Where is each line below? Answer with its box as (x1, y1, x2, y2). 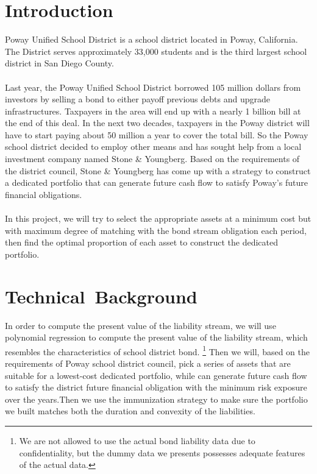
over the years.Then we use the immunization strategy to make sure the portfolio (5, 392, 308, 405)
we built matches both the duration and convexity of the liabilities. (5, 405, 255, 417)
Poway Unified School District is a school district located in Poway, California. (5, 33, 298, 46)
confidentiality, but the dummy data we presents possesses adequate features (19, 446, 305, 459)
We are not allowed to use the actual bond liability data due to (19, 434, 255, 447)
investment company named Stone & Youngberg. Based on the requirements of (5, 152, 300, 165)
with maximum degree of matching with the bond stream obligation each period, (5, 224, 307, 236)
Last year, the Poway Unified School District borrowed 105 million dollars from (5, 80, 301, 93)
